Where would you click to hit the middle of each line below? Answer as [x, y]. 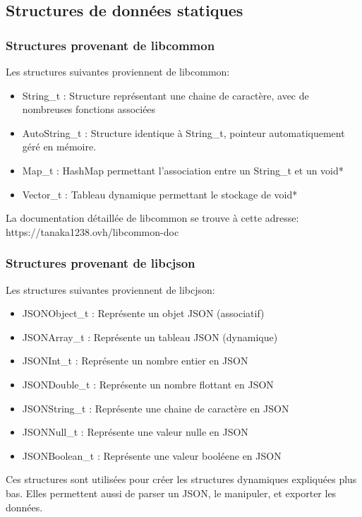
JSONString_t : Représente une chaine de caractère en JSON [156, 408]
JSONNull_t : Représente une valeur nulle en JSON [135, 432]
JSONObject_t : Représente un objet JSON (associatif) [143, 313]
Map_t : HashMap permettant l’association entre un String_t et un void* [183, 170]
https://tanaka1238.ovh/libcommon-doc [92, 231]
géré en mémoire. [59, 147]
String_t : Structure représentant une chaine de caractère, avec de [165, 95]
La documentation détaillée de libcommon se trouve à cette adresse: [152, 218]
